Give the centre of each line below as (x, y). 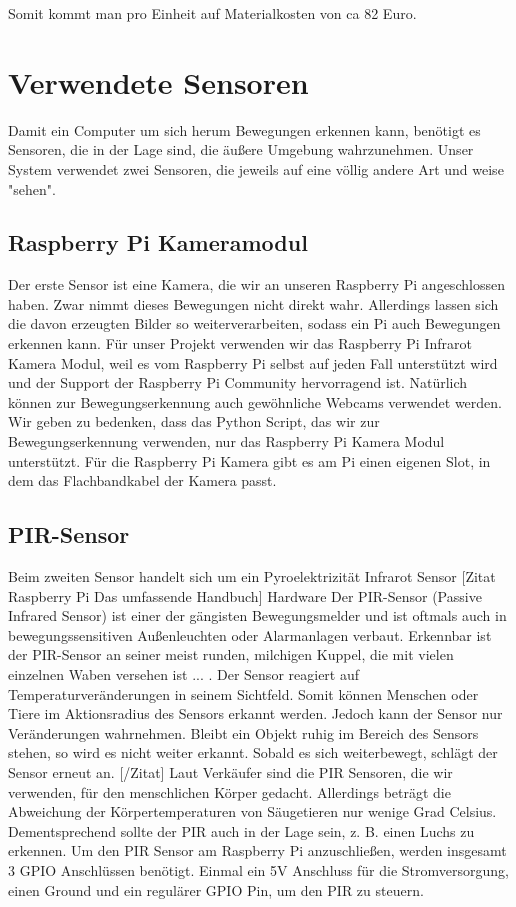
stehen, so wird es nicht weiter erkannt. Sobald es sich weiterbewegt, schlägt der (253, 752)
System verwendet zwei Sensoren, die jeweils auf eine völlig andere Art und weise (256, 168)
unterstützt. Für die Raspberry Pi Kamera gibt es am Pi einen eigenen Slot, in (249, 460)
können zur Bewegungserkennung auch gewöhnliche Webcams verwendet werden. (255, 401)
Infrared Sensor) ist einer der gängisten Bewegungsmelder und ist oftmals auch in (257, 615)
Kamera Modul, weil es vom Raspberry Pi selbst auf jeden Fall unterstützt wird (253, 362)
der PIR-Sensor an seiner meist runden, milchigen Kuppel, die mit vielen (231, 654)
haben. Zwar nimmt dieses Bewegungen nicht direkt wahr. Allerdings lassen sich (253, 303)
